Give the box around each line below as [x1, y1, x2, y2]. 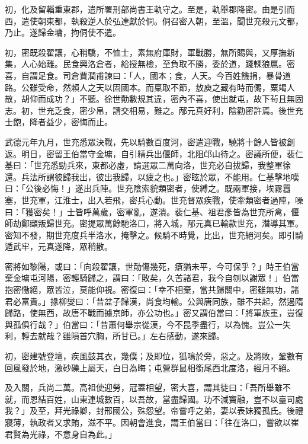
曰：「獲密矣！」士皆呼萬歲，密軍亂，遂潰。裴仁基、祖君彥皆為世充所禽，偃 [5, 205, 299, 218]
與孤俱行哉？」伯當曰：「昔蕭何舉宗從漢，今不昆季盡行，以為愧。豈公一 [5, 318, 283, 330]
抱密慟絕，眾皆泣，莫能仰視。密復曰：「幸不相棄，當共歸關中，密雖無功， [5, 283, 291, 296]
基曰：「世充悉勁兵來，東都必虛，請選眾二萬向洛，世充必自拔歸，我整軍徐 [5, 159, 291, 171]
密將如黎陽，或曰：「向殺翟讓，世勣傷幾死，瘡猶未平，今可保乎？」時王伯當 [5, 260, 299, 272]
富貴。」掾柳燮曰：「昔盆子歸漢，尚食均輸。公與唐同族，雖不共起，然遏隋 [21, 295, 303, 307]
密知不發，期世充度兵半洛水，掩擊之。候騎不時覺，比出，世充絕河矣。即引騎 [5, 228, 303, 241]
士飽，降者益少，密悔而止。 [5, 116, 113, 128]
